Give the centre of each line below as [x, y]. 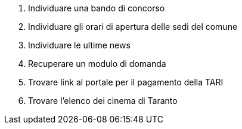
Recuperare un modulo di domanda [97, 64]
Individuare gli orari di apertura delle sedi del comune [133, 27]
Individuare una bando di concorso [97, 8]
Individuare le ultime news [79, 45]
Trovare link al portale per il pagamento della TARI [126, 82]
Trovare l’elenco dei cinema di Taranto [103, 101]
